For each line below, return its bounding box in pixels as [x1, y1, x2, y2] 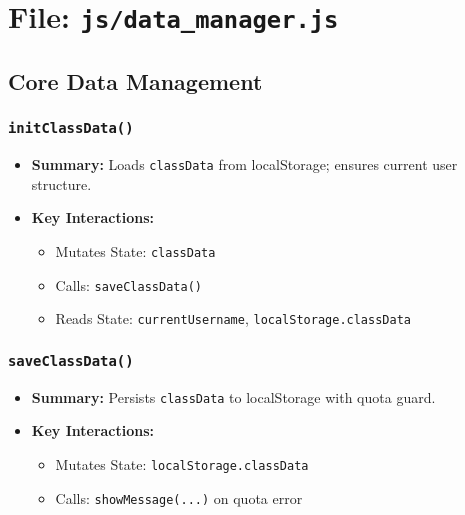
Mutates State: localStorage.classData [55, 453, 309, 474]
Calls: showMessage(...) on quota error [55, 487, 303, 508]
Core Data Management [8, 65, 263, 96]
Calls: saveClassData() [55, 274, 202, 295]
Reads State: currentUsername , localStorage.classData [55, 308, 411, 329]
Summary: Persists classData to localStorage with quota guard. [31, 386, 436, 407]
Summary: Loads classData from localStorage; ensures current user [31, 154, 458, 175]
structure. [31, 173, 92, 194]
